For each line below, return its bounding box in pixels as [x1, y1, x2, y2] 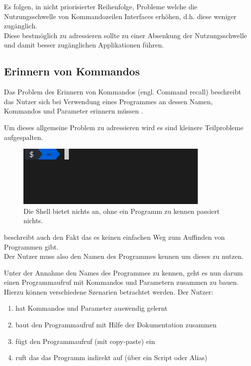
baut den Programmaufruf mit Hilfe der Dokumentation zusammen [15, 320, 217, 330]
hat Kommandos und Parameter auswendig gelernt [15, 303, 167, 313]
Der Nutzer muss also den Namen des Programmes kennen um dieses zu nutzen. [4, 251, 244, 261]
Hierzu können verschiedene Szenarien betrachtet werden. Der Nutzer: [4, 286, 213, 297]
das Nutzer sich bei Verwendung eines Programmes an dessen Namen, [4, 96, 213, 106]
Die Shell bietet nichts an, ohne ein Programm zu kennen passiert [23, 206, 220, 216]
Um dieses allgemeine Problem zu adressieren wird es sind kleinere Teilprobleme [4, 122, 244, 132]
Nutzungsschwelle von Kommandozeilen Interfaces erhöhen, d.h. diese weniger [4, 11, 236, 21]
